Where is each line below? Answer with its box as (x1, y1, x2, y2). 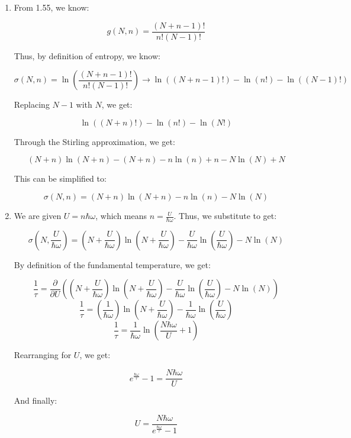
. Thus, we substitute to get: (173, 210, 277, 222)
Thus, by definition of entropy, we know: (14, 49, 160, 62)
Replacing (14, 98, 50, 111)
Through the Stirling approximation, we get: (14, 135, 175, 147)
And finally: (14, 394, 57, 407)
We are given (14, 210, 62, 222)
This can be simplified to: (14, 172, 107, 185)
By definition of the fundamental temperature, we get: (14, 258, 211, 270)
